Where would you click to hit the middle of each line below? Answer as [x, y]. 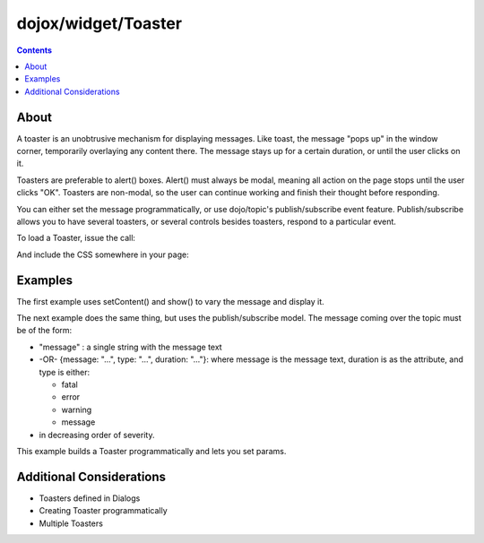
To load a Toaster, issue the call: [76, 238]
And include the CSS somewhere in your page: [103, 254]
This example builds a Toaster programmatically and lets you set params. [151, 451]
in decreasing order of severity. [97, 435]
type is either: [64, 372]
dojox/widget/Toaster [99, 23]
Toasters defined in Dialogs [90, 498]
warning [77, 409]
